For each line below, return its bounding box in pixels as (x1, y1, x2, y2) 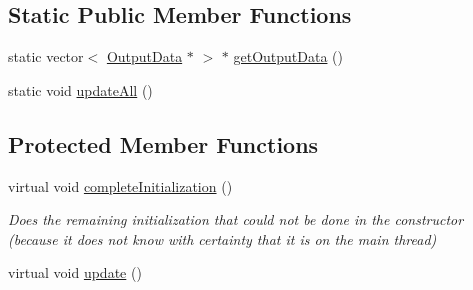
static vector (8, 46, 84, 67)
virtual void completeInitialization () (8, 175, 233, 196)
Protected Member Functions (8, 128, 319, 159)
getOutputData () (233, 46, 344, 67)
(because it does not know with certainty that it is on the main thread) (8, 228, 437, 249)
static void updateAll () (8, 79, 153, 100)
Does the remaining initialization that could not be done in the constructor (8, 209, 464, 230)
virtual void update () (8, 262, 142, 283)
